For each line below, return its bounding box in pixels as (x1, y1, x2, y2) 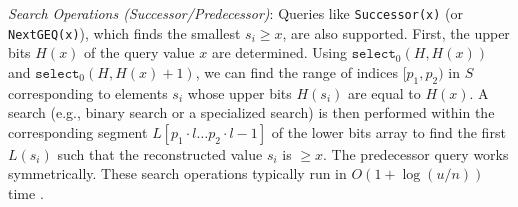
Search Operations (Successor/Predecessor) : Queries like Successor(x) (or (8, 3, 463, 23)
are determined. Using (211, 42, 348, 63)
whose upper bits (187, 82, 292, 103)
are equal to (347, 82, 421, 103)
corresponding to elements (8, 82, 168, 103)
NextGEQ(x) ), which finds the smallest (8, 22, 241, 43)
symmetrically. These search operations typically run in (8, 163, 347, 184)
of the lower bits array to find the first (271, 121, 506, 142)
